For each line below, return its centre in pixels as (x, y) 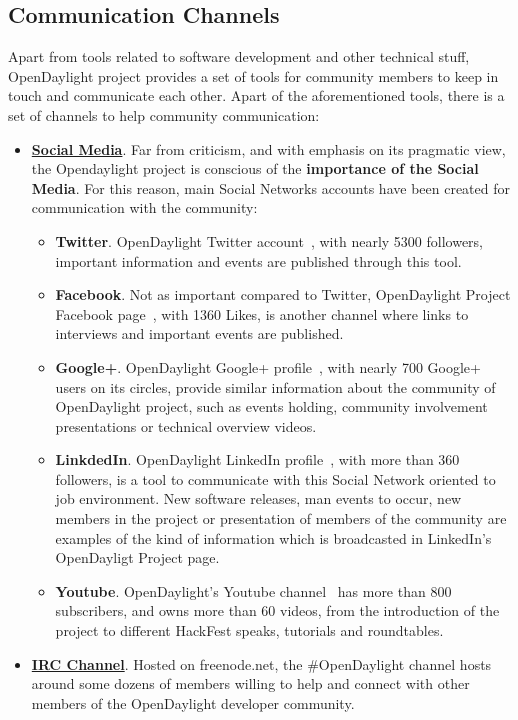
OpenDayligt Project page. (137, 557)
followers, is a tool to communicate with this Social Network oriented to (275, 478)
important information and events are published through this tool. (258, 260)
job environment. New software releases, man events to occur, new (258, 498)
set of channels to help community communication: (164, 114)
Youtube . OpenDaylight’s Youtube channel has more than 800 (253, 590)
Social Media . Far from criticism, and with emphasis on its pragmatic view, (268, 148)
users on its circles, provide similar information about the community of (275, 386)
